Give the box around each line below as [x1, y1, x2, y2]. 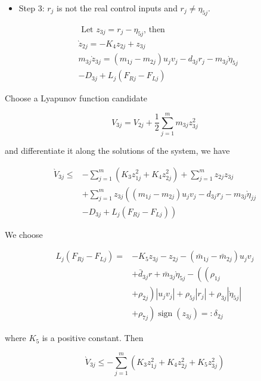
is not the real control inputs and [57, 2, 178, 14]
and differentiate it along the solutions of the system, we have [5, 144, 230, 156]
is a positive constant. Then [42, 332, 144, 344]
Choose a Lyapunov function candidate [5, 92, 148, 104]
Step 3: [18, 2, 45, 14]
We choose [5, 228, 43, 240]
